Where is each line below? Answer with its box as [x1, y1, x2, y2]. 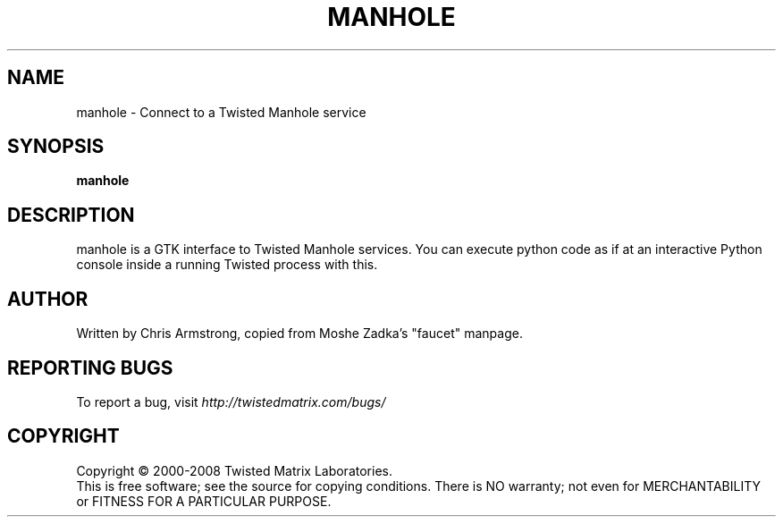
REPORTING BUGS [7, 356, 173, 379]
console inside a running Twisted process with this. [76, 257, 378, 273]
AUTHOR [7, 287, 88, 310]
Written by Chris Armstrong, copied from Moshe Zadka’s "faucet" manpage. [76, 325, 523, 342]
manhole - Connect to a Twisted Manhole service [76, 104, 366, 120]
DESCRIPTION [7, 203, 135, 226]
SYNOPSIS [7, 135, 105, 158]
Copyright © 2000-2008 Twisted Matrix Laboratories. [76, 462, 392, 478]
